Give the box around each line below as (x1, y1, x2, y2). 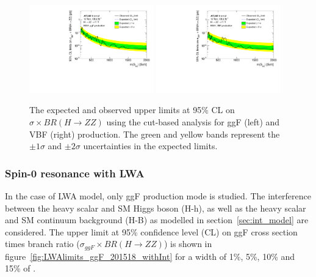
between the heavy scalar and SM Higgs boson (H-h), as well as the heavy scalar (5, 201, 306, 214)
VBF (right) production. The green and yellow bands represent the (29, 127, 280, 140)
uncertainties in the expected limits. (83, 139, 218, 152)
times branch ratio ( (5, 237, 80, 250)
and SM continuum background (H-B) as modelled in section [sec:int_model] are (5, 213, 309, 226)
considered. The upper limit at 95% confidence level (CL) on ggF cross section (5, 225, 298, 238)
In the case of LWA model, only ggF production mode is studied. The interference (5, 190, 312, 202)
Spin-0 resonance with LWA (5, 165, 145, 180)
